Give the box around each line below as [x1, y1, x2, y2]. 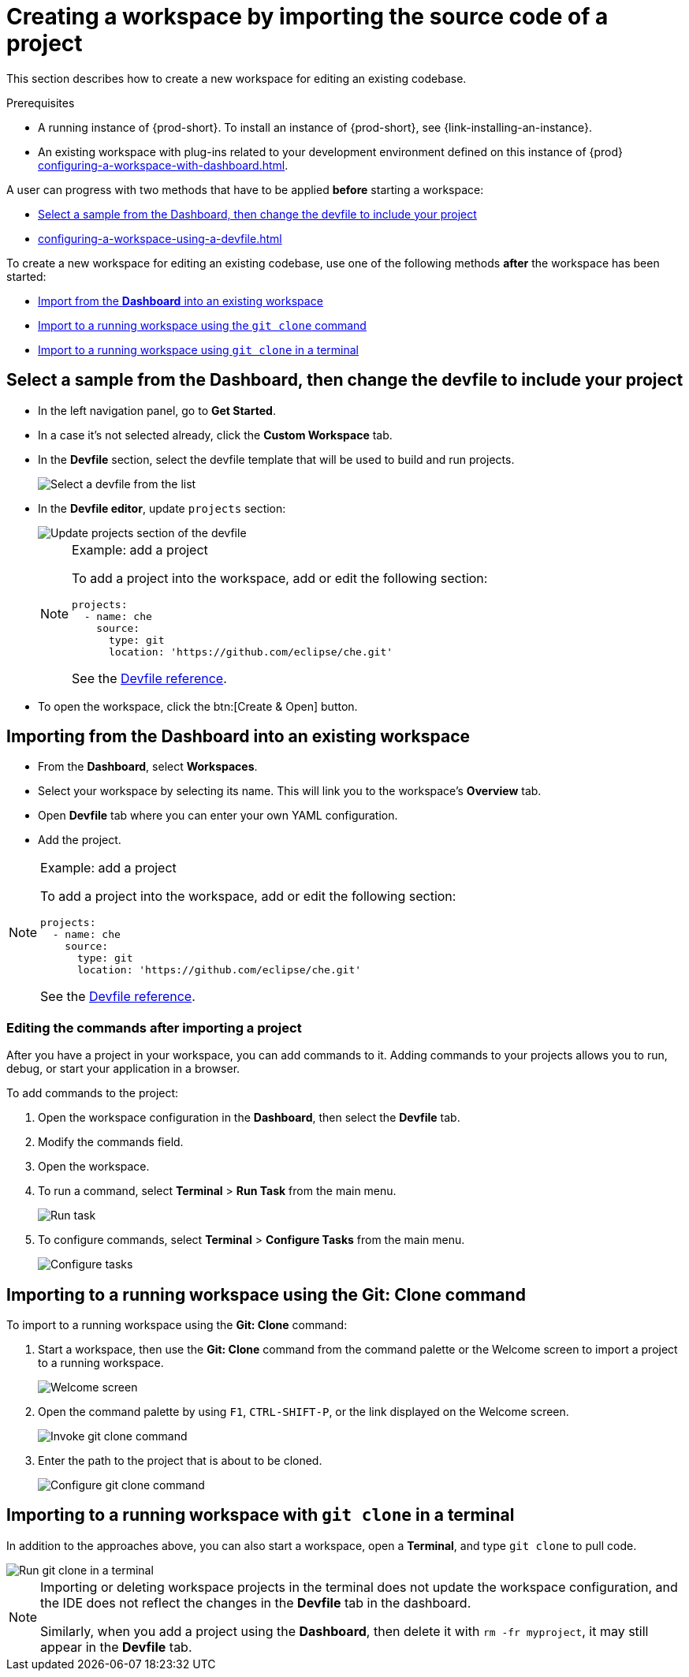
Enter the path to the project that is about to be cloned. [38, 1454, 322, 1468]
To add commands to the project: [6, 1086, 179, 1100]
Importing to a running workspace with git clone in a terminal [6, 1505, 515, 1526]
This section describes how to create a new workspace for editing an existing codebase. [6, 71, 467, 85]
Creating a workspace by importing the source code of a [6, 3, 609, 30]
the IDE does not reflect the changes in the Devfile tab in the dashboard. [40, 1594, 471, 1611]
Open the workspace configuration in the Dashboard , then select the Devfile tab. [38, 1111, 460, 1125]
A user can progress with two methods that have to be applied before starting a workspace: [6, 182, 484, 196]
